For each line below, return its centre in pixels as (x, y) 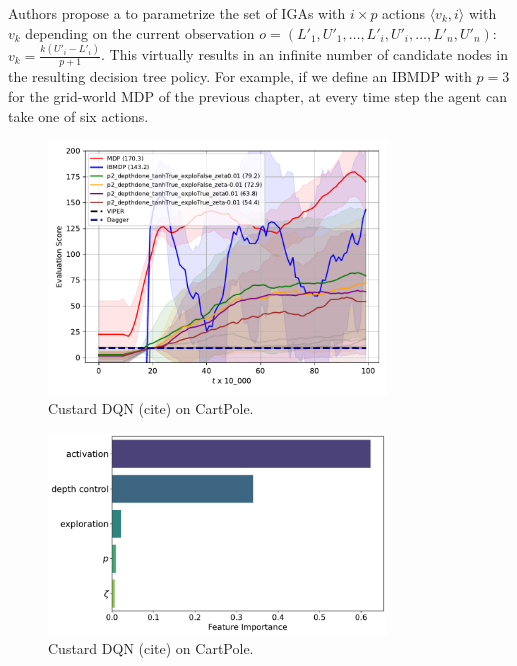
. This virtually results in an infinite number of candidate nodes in (304, 54)
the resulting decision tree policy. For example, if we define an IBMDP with (240, 76)
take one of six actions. (78, 115)
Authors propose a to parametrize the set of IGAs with (177, 13)
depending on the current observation (140, 32)
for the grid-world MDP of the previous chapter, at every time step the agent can (257, 95)
